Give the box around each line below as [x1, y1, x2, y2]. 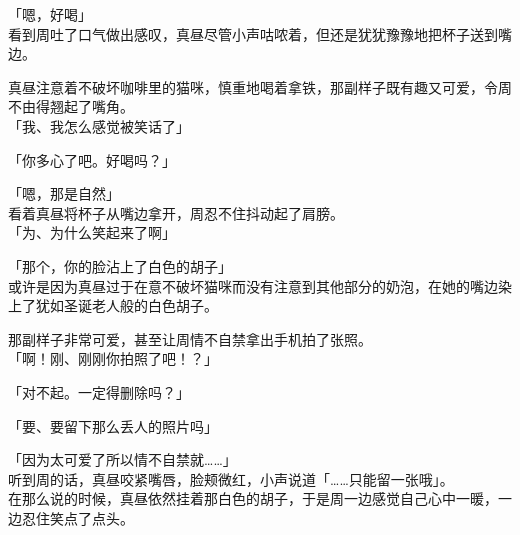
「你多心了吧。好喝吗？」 [8, 149, 176, 170]
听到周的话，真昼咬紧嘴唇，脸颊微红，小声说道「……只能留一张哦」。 [8, 468, 454, 489]
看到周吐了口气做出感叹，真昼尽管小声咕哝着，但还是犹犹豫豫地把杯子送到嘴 [8, 23, 512, 44]
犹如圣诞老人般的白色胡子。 [35, 295, 218, 316]
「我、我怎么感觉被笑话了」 [8, 115, 190, 136]
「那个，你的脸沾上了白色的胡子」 [8, 255, 232, 276]
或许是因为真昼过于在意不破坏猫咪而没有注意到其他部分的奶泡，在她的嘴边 [8, 275, 498, 296]
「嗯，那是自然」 [8, 183, 120, 204]
